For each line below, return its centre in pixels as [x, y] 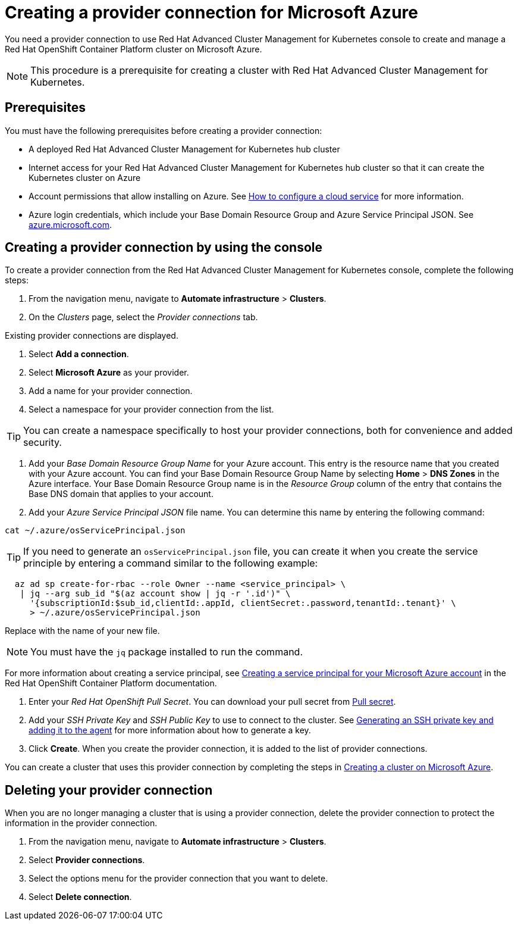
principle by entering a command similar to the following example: [171, 563]
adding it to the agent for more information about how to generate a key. [170, 730]
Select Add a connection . [79, 354]
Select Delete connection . [80, 897]
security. [43, 443]
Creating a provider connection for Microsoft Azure [211, 12]
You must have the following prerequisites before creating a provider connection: [164, 130]
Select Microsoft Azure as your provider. [109, 373]
